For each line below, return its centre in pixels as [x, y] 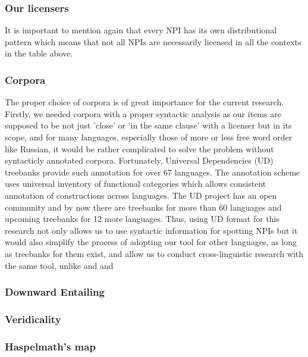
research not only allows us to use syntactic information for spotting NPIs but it [151, 230]
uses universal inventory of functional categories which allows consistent [136, 184]
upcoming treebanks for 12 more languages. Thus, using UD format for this [142, 219]
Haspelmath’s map [50, 346]
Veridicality [33, 319]
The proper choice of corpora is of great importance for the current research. [144, 102]
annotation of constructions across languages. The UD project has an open [141, 195]
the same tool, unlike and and [59, 265]
